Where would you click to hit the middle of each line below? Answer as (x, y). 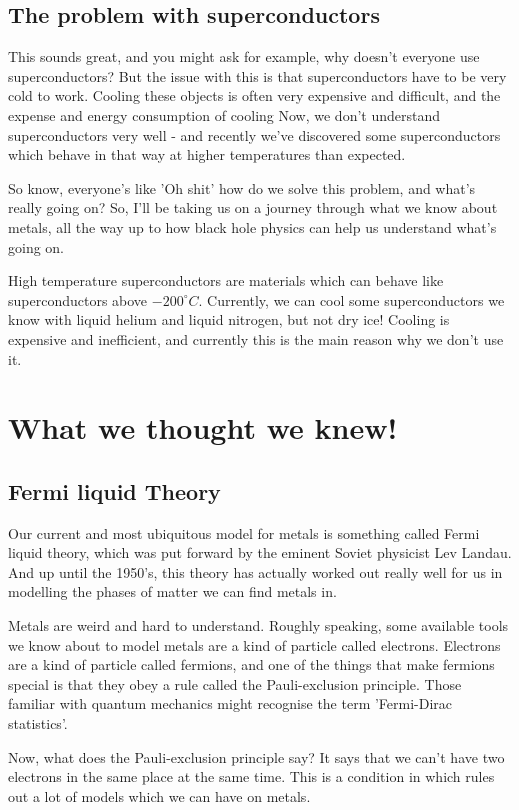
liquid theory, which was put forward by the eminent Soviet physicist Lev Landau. (260, 552)
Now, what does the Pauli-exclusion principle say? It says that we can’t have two (256, 756)
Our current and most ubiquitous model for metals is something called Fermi (244, 532)
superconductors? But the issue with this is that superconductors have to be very (257, 75)
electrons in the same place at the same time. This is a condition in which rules (251, 776)
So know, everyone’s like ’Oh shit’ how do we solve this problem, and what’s (242, 187)
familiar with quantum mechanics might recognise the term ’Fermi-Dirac (230, 703)
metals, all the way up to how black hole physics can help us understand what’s (252, 226)
